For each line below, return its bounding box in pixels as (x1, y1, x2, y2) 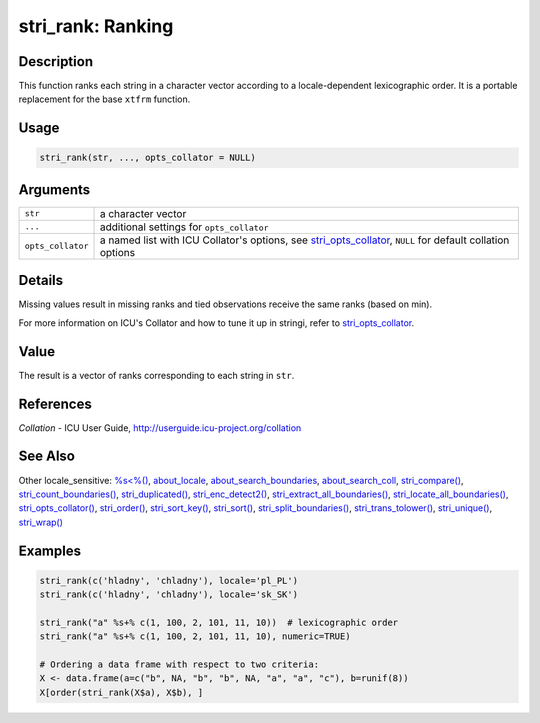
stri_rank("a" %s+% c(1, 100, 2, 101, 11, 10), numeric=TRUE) (39, 631, 351, 642)
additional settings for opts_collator (99, 220, 269, 234)
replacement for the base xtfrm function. (18, 93, 191, 105)
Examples (18, 542, 82, 559)
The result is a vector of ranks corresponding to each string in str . (18, 369, 295, 381)
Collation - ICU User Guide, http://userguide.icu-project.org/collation (18, 421, 302, 434)
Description (18, 53, 94, 70)
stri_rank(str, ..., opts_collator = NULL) (39, 152, 257, 164)
